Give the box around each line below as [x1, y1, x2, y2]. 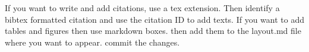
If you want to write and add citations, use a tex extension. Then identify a [5, 2, 280, 13]
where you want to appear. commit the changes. [5, 36, 180, 48]
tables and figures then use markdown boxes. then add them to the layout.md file [5, 25, 301, 37]
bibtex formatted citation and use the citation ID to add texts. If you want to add [5, 13, 305, 25]
